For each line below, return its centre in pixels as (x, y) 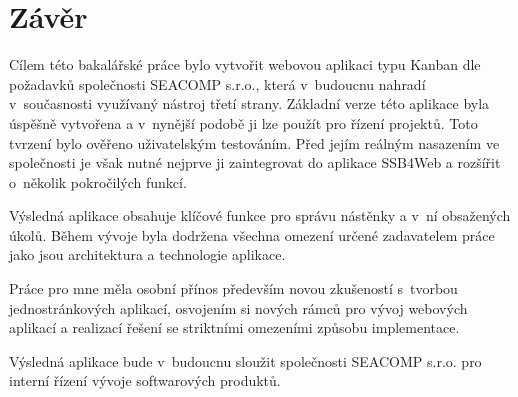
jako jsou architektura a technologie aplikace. (147, 254)
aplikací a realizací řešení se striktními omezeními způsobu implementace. (234, 327)
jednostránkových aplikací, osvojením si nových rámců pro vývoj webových (238, 307)
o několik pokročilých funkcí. (98, 181)
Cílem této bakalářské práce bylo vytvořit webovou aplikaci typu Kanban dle (245, 64)
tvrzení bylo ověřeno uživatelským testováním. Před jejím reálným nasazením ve (254, 142)
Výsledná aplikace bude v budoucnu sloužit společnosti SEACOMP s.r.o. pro (245, 360)
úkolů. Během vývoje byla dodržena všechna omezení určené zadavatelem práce (252, 234)
